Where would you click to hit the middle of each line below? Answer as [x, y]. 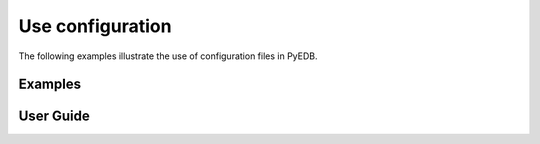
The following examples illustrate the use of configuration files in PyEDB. [168, 56]
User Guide [54, 116]
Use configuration [95, 26]
